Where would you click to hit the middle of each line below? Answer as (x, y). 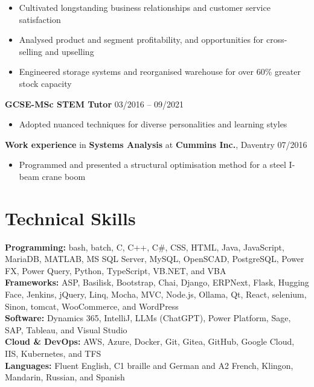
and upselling (69, 51)
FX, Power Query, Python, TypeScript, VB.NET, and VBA (116, 270)
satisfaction (40, 19)
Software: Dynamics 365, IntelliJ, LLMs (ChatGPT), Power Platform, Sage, (148, 318)
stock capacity (45, 83)
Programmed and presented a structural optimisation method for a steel (152, 165)
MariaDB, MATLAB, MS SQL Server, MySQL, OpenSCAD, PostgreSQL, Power (155, 259)
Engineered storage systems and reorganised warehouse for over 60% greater (160, 72)
